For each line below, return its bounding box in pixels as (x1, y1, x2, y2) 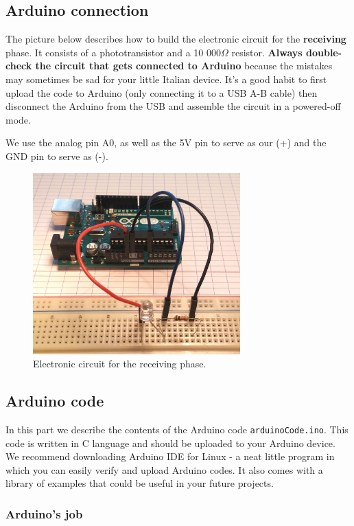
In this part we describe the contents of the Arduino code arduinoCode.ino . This (5, 422, 349, 436)
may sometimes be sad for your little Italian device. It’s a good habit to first (5, 71, 327, 86)
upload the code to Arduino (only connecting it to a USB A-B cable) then (5, 85, 318, 100)
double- (305, 45, 342, 59)
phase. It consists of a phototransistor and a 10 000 (5, 45, 221, 59)
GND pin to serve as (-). (5, 148, 108, 163)
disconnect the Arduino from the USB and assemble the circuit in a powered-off (5, 99, 341, 113)
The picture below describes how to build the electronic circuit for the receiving (5, 32, 346, 46)
